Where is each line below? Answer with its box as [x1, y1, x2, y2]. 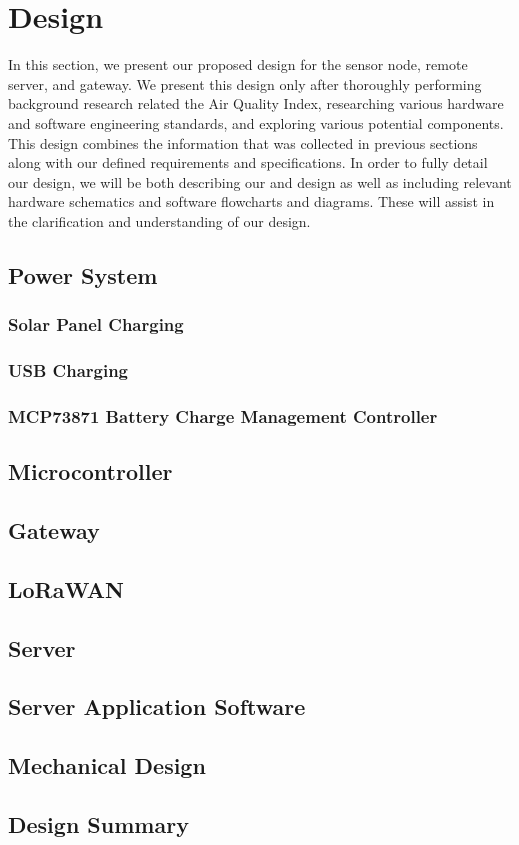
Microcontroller [8, 456, 173, 487]
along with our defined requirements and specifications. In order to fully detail [8, 152, 488, 173]
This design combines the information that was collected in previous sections [8, 132, 478, 153]
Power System [8, 259, 158, 290]
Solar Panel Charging [8, 312, 184, 337]
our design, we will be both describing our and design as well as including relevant [8, 171, 512, 192]
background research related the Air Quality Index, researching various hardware [8, 93, 504, 114]
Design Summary [8, 808, 189, 839]
